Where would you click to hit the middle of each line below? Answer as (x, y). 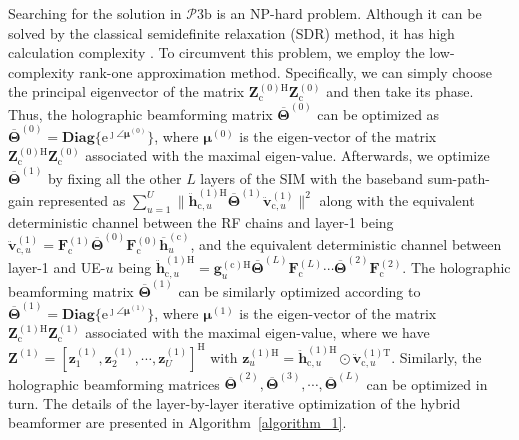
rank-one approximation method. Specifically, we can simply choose (286, 71)
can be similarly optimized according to (299, 290)
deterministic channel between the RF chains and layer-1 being (201, 221)
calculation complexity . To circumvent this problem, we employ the (216, 52)
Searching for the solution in (95, 13)
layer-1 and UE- (57, 267)
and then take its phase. (400, 91)
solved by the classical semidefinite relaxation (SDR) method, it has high (231, 32)
